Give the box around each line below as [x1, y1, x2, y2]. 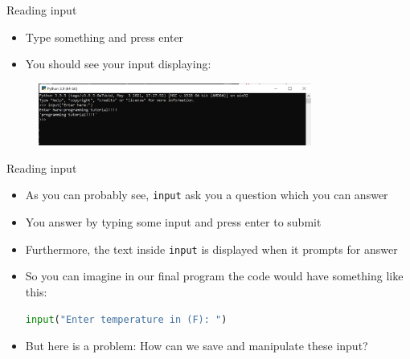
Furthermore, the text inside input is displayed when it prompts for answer [25, 240, 398, 257]
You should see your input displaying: [25, 55, 211, 72]
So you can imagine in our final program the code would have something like [25, 267, 404, 284]
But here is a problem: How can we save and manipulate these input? [25, 337, 368, 354]
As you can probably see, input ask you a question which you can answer [25, 186, 388, 203]
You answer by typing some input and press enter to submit [25, 214, 322, 230]
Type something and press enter [25, 28, 184, 45]
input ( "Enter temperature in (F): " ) [25, 313, 228, 325]
